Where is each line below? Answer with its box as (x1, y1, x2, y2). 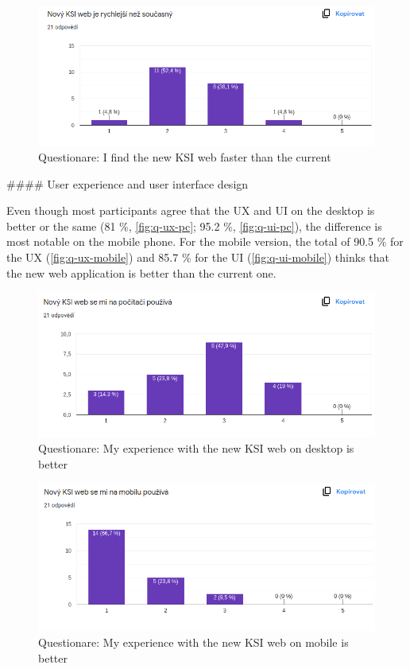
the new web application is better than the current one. (6, 264, 277, 281)
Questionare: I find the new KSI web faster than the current (38, 149, 331, 165)
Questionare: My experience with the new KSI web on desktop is (38, 440, 354, 457)
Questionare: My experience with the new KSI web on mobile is (38, 633, 349, 650)
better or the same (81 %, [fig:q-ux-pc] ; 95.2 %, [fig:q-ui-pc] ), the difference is (6, 217, 382, 234)
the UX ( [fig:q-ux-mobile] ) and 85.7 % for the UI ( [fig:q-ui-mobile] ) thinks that (6, 249, 390, 266)
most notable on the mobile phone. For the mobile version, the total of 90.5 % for (6, 233, 404, 250)
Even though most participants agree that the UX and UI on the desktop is (6, 202, 375, 219)
